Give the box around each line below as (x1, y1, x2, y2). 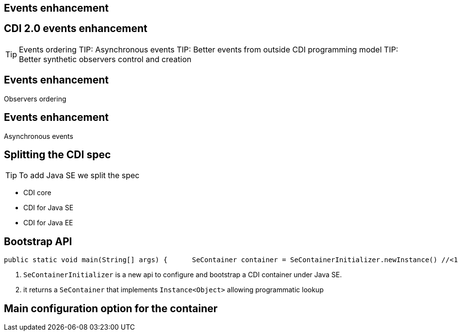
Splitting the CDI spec (4, 148, 111, 161)
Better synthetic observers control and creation (19, 54, 192, 64)
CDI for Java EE (23, 218, 73, 227)
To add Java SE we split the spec (19, 170, 140, 181)
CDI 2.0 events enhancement (4, 22, 147, 35)
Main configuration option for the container (4, 302, 218, 315)
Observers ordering (4, 94, 66, 103)
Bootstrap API (4, 235, 72, 248)
